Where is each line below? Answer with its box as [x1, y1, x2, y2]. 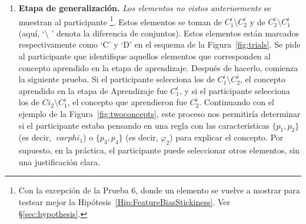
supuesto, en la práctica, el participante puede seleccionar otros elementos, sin [18, 144, 300, 156]
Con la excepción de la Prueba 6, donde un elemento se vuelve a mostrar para [18, 184, 300, 196]
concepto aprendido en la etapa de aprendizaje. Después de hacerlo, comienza [18, 61, 298, 73]
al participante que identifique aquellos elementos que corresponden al [18, 50, 271, 62]
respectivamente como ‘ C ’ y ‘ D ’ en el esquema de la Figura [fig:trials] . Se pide [18, 38, 301, 51]
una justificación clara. [18, 155, 100, 168]
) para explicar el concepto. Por [169, 131, 284, 143]
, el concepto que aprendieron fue [67, 96, 187, 108]
